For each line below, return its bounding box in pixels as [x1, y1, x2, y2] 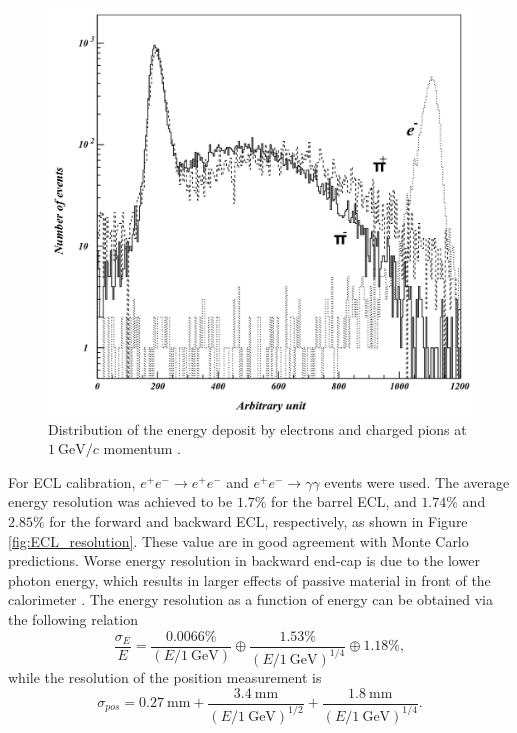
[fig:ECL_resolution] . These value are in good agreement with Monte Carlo [8, 530, 469, 551]
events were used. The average [324, 471, 510, 492]
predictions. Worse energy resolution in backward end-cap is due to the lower [8, 550, 480, 571]
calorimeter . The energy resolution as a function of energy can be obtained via [8, 589, 493, 610]
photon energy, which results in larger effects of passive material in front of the [8, 569, 491, 590]
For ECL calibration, [8, 471, 136, 492]
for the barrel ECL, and [271, 491, 417, 512]
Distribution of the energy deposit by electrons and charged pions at [48, 418, 467, 439]
